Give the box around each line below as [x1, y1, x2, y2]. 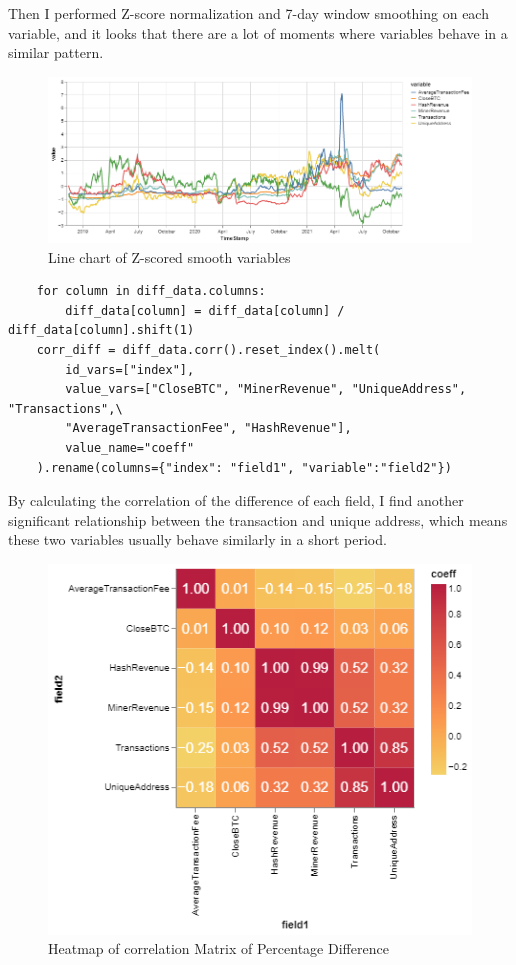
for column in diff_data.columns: [36, 284, 266, 299]
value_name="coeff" [65, 440, 195, 455]
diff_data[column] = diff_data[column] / [65, 303, 345, 318]
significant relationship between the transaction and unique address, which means [8, 509, 508, 530]
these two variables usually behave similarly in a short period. [8, 529, 387, 550]
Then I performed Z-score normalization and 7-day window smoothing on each [8, 3, 489, 23]
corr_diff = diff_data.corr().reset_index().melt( [36, 342, 381, 357]
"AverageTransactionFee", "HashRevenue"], [65, 421, 352, 436]
